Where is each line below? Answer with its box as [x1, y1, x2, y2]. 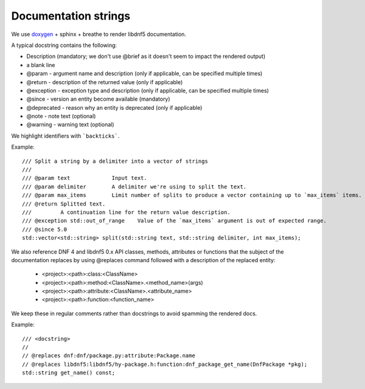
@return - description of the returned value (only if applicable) [26, 78, 183, 85]
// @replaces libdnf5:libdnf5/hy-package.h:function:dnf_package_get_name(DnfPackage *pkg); [22, 360, 308, 368]
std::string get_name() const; [22, 369, 116, 376]
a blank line [26, 61, 55, 68]
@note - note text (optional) [26, 113, 96, 120]
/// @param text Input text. [22, 174, 147, 182]
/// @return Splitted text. [22, 200, 106, 207]
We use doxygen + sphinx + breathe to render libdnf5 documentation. [11, 30, 187, 38]
